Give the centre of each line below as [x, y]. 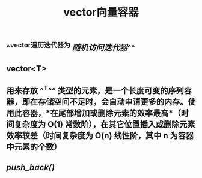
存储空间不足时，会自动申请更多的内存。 [113, 102]
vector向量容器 [101, 12]
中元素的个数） [34, 147]
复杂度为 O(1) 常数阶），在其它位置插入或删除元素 [105, 124]
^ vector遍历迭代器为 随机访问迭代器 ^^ [71, 47]
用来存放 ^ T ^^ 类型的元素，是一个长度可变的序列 [95, 90]
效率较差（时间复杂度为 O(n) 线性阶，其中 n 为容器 [100, 135]
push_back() [31, 168]
